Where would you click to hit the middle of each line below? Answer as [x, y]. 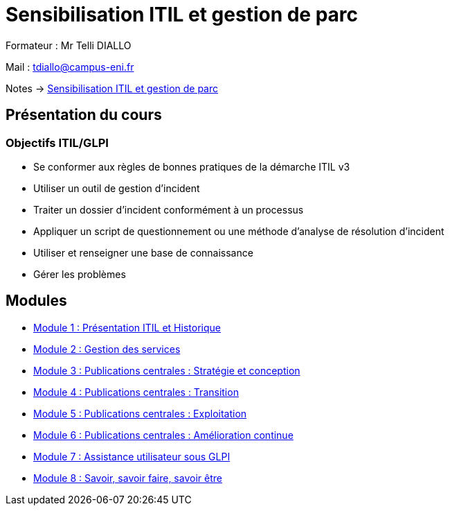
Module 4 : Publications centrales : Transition [136, 392]
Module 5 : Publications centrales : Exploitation [140, 413]
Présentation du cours [84, 115]
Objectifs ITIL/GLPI [57, 142]
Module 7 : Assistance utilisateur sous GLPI [132, 456]
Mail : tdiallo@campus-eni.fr [70, 67]
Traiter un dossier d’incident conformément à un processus [169, 209]
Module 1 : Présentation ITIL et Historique [127, 327]
